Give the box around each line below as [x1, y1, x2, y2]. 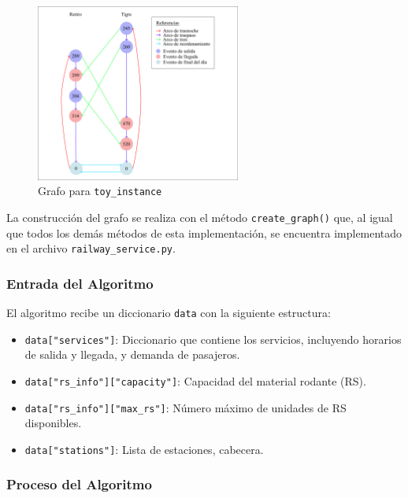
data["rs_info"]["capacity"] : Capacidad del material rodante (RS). [24, 372, 366, 389]
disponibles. [24, 415, 82, 431]
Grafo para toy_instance [38, 183, 162, 199]
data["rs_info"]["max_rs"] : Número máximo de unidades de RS [24, 399, 347, 415]
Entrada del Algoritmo [6, 273, 154, 293]
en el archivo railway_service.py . [6, 240, 176, 256]
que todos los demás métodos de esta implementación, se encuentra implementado [6, 224, 402, 241]
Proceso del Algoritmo [6, 474, 152, 494]
